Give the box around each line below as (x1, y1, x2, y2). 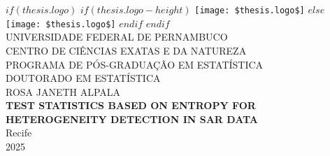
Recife (6, 125, 32, 140)
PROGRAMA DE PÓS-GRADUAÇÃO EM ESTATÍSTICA (6, 57, 264, 71)
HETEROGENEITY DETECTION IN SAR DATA (6, 111, 259, 126)
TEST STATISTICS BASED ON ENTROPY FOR (6, 98, 256, 113)
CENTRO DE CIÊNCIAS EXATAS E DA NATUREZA (6, 43, 247, 57)
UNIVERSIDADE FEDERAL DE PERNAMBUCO (6, 29, 228, 44)
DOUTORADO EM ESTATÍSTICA (6, 71, 161, 85)
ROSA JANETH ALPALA (6, 84, 121, 99)
